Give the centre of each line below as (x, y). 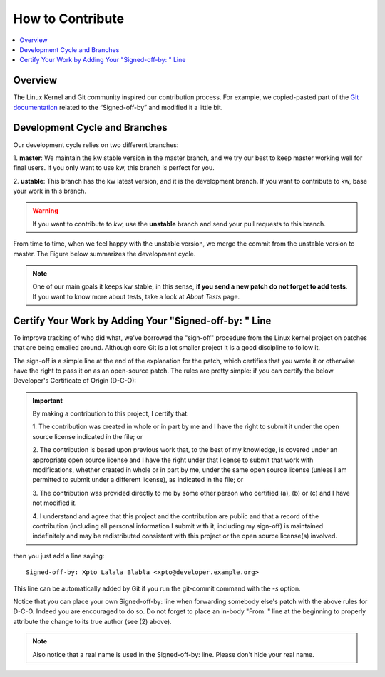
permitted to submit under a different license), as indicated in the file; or (138, 480)
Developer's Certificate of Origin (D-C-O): (75, 381)
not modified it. (55, 503)
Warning (45, 211)
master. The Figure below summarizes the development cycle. (104, 254)
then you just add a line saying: (59, 556)
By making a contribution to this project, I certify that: (111, 413)
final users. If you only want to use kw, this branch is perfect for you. (114, 168)
